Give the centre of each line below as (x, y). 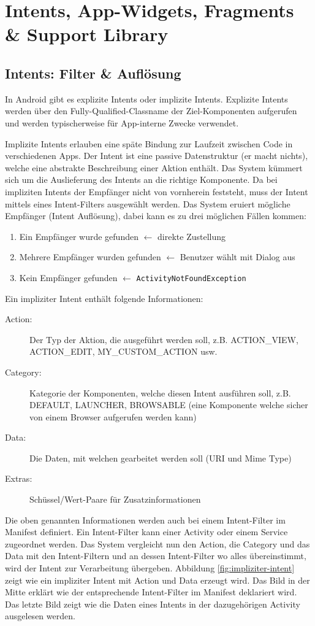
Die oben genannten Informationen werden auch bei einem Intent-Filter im (145, 520)
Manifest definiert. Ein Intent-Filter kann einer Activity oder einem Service (146, 532)
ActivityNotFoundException (191, 278)
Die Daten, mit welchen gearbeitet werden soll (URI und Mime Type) (161, 458)
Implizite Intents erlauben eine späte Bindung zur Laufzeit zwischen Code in (149, 143)
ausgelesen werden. (40, 616)
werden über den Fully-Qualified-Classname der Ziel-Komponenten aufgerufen (151, 111)
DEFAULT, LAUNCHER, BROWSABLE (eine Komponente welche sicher (169, 405)
